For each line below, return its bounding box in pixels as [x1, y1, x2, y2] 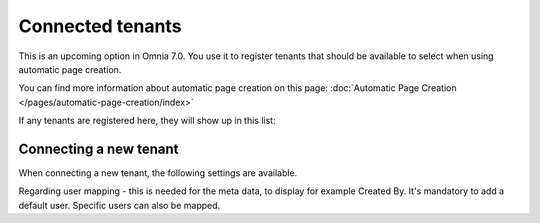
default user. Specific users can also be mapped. [18, 199, 221, 211]
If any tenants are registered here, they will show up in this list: [18, 115, 276, 127]
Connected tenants [18, 15, 182, 37]
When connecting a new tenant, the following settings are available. [18, 167, 298, 179]
